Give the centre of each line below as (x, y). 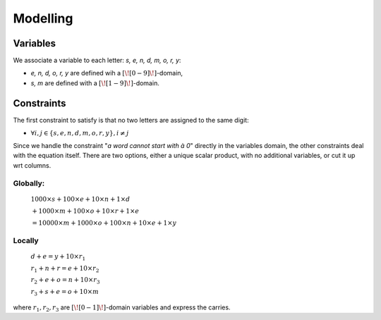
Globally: (29, 183)
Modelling (43, 18)
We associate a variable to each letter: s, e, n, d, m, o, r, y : (97, 61)
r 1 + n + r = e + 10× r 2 (65, 269)
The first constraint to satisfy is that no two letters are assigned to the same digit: (131, 120)
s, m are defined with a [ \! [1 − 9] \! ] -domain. (95, 83)
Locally (26, 240)
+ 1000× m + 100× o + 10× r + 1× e (86, 211)
